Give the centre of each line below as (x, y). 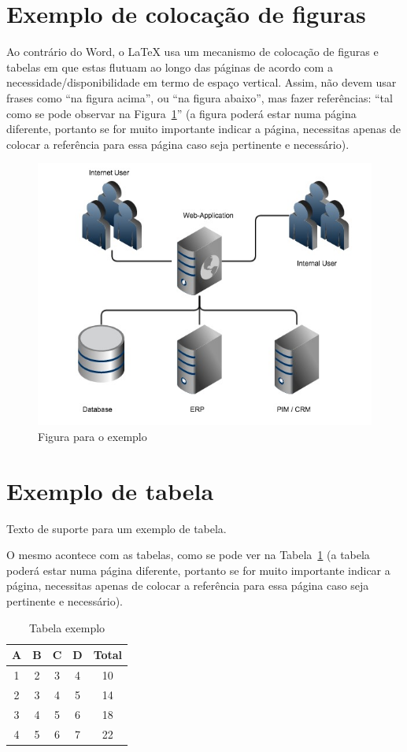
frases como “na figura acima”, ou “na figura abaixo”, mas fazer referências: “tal (200, 97)
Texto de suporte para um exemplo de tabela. (117, 528)
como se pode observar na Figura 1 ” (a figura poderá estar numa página (181, 113)
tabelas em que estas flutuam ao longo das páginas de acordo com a (170, 67)
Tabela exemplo (67, 627)
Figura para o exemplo (92, 436)
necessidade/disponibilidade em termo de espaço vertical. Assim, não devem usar (202, 82)
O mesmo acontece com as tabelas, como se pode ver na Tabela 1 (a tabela (188, 555)
